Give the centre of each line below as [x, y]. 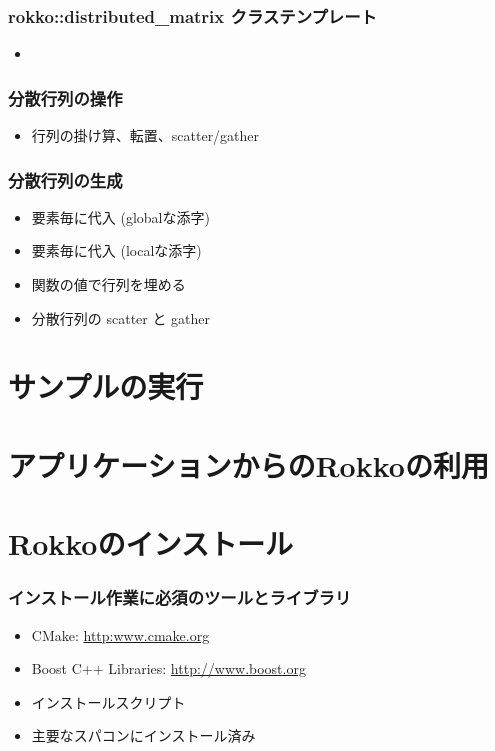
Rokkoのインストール [150, 543]
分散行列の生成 [65, 179]
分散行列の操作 [65, 97]
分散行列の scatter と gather [121, 317]
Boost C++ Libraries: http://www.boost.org [168, 668]
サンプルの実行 [106, 386]
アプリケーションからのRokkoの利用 [248, 464]
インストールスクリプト [108, 701]
